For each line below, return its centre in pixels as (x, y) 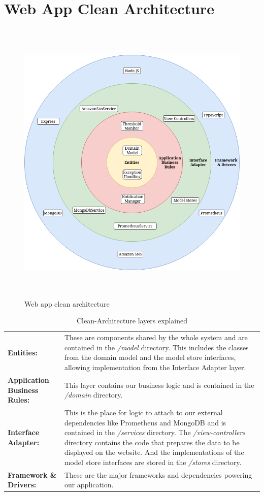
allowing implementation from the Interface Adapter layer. (155, 367)
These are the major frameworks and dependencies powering (158, 474)
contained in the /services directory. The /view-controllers (155, 432)
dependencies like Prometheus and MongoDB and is (145, 422)
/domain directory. (93, 395)
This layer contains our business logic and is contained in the (159, 385)
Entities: (23, 352)
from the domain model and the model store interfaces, (150, 357)
